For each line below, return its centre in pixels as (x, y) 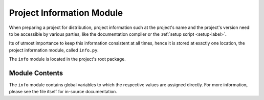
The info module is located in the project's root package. (67, 59)
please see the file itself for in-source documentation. (63, 92)
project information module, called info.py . (54, 50)
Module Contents (36, 73)
